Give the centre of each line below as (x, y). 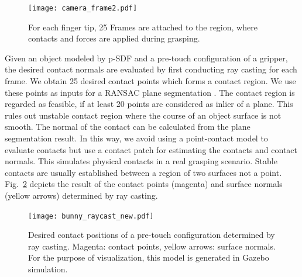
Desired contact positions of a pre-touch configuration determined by (152, 235)
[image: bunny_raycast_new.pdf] (91, 216)
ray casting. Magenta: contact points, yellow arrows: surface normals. (152, 246)
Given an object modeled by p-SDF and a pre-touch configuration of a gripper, (146, 58)
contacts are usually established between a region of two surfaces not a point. (143, 172)
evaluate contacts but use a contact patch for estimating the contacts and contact (151, 149)
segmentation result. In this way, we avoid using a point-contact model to (136, 138)
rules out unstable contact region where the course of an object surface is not (143, 115)
